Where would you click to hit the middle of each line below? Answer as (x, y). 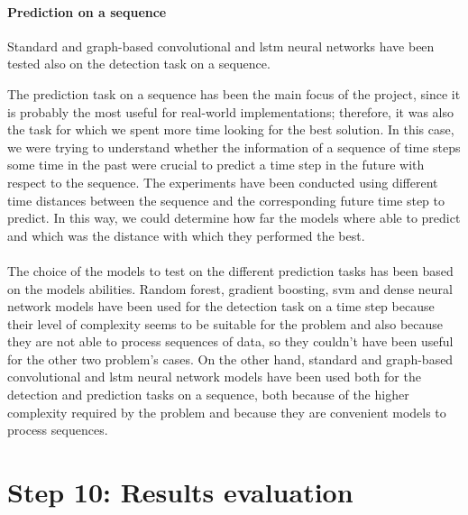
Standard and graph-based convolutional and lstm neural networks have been (221, 46)
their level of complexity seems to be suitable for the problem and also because (225, 323)
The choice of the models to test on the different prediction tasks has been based (230, 270)
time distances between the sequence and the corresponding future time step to (226, 200)
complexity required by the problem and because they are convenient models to (227, 412)
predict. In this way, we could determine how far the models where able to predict (234, 218)
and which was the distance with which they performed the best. (186, 235)
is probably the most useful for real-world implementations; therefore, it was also (230, 111)
